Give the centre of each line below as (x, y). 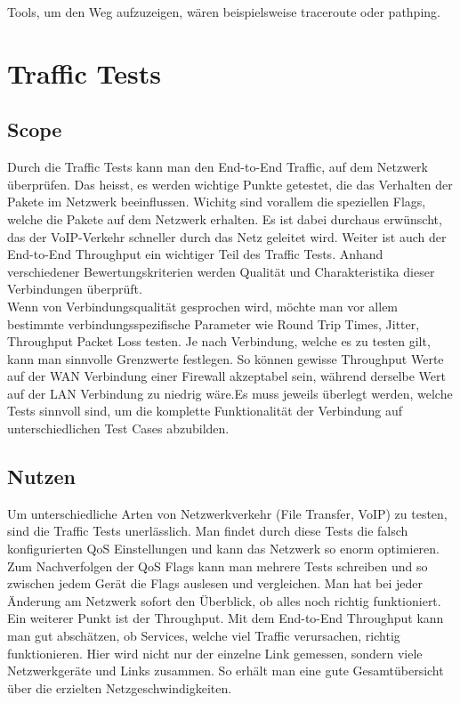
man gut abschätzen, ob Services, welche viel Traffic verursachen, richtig (204, 636)
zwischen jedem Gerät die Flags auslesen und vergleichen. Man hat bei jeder (215, 583)
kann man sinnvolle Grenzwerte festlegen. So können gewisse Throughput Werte (226, 358)
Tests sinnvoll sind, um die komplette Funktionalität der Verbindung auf (205, 411)
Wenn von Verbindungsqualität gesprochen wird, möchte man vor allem (203, 306)
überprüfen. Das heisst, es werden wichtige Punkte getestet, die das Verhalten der (230, 184)
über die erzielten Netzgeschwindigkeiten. (120, 687)
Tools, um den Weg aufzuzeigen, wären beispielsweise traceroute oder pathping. (224, 12)
